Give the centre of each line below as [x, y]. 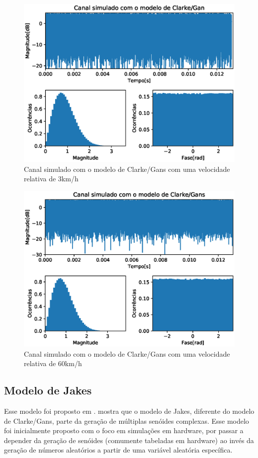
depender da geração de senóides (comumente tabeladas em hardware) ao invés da [129, 440]
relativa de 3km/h [51, 179]
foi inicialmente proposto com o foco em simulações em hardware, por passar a [124, 430]
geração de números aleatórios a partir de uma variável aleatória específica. [118, 450]
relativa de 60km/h [53, 363]
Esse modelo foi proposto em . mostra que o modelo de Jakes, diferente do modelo [129, 411]
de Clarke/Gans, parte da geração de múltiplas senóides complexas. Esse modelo [127, 420]
